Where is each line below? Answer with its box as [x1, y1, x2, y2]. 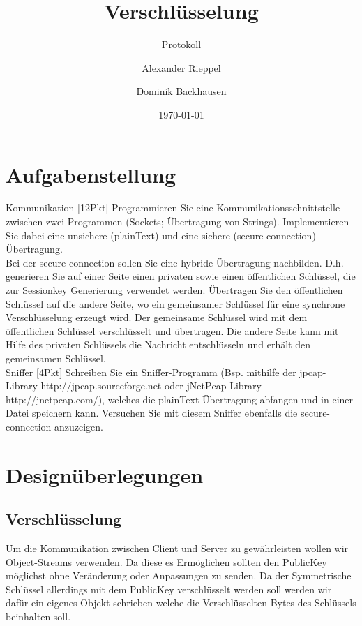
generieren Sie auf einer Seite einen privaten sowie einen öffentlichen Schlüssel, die [6, 269, 356, 283]
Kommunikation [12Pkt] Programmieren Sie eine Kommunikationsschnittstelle [6, 200, 340, 215]
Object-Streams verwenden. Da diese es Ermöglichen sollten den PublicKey [6, 554, 327, 569]
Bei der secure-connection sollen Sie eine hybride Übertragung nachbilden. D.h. [6, 255, 344, 269]
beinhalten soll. [6, 609, 71, 624]
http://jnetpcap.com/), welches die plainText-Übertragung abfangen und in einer [6, 392, 354, 406]
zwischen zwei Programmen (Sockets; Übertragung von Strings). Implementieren [6, 214, 349, 229]
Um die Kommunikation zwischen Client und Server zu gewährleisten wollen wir [6, 541, 349, 556]
